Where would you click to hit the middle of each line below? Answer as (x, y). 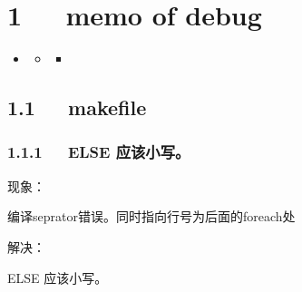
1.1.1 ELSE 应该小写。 (99, 152)
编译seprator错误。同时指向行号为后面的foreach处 (151, 216)
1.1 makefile (77, 107)
